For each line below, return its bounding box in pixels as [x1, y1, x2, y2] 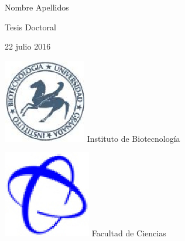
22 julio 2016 [5, 40, 51, 53]
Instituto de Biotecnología [87, 132, 180, 144]
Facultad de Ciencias [91, 227, 166, 239]
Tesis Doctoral [5, 20, 56, 33]
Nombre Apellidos [5, 1, 69, 13]
